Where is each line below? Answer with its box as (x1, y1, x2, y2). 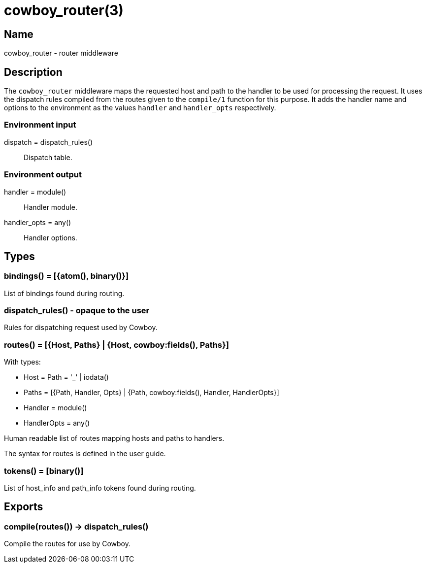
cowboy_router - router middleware (4, 49, 118, 58)
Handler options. (24, 233, 77, 242)
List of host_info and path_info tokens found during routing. (4, 483, 196, 492)
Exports (4, 500, 43, 513)
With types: (4, 358, 41, 367)
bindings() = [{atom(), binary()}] (4, 271, 129, 281)
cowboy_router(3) (4, 2, 124, 19)
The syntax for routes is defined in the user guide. (4, 449, 166, 458)
